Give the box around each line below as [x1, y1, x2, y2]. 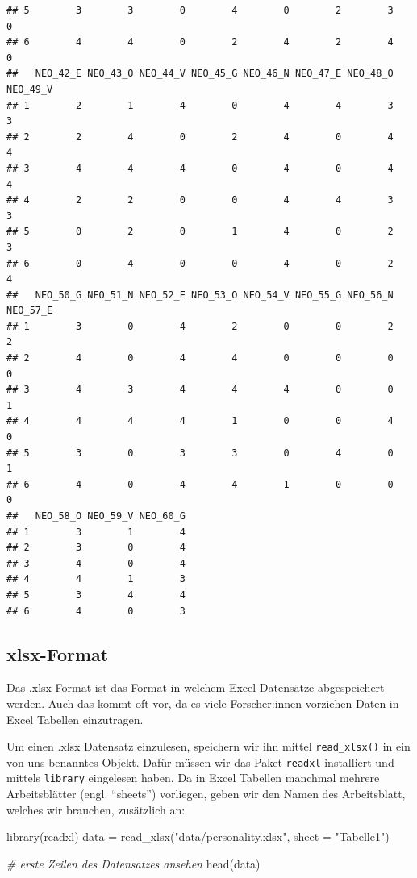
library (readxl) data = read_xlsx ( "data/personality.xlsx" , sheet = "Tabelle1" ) [6, 828, 390, 845]
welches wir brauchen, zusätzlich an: [6, 801, 186, 818]
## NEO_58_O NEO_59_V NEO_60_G [6, 510, 186, 522]
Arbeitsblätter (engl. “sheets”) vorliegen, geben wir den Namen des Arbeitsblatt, [6, 785, 406, 802]
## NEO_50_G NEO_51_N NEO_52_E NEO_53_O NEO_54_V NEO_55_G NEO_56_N [6, 289, 394, 301]
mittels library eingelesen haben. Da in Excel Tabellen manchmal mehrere [6, 769, 380, 786]
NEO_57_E [6, 305, 53, 317]
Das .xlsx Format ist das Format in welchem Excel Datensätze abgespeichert [6, 679, 385, 696]
